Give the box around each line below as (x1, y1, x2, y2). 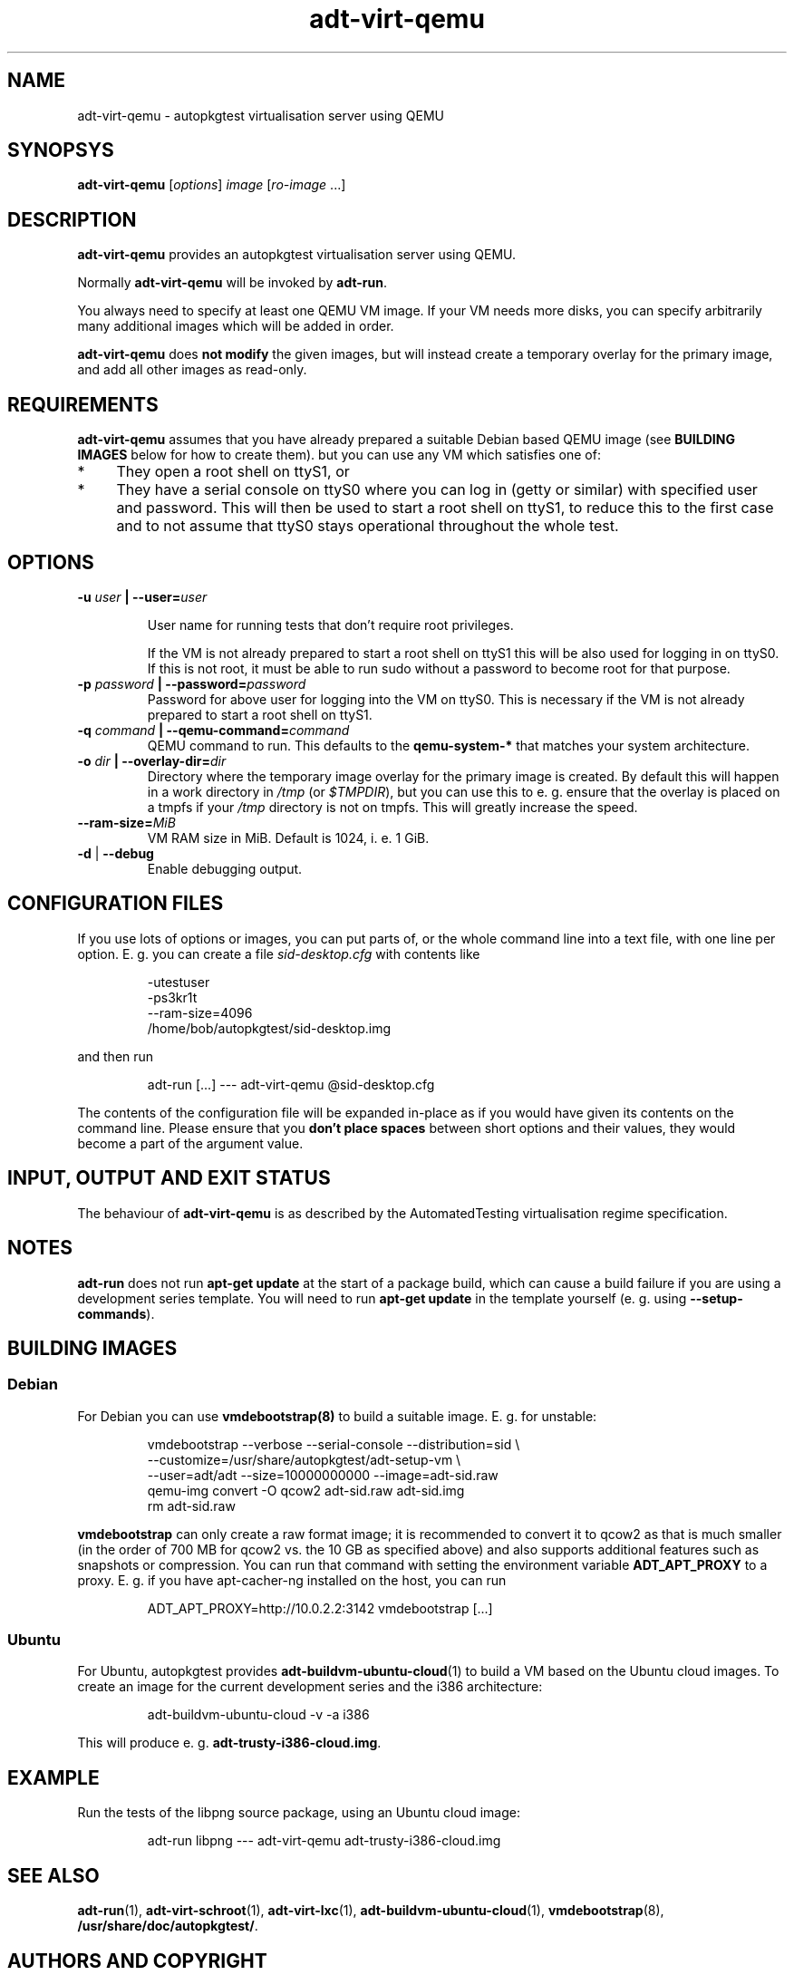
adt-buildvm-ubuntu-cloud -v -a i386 (147, 1707, 370, 1723)
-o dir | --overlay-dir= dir (77, 752, 227, 769)
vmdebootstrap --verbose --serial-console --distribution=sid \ (147, 1436, 520, 1452)
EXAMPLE (7, 1766, 100, 1789)
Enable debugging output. (147, 860, 303, 876)
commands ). (77, 1305, 155, 1322)
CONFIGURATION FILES (7, 892, 224, 915)
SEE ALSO (7, 1864, 100, 1887)
